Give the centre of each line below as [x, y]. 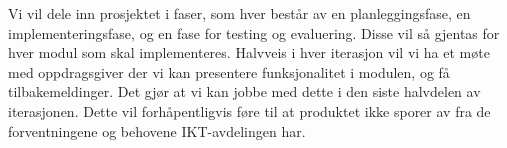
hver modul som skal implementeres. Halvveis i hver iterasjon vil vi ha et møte [249, 52]
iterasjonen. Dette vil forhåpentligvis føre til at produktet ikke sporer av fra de [249, 110]
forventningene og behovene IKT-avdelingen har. [157, 130]
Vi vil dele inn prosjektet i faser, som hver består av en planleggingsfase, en [239, 13]
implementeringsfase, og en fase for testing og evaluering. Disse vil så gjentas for [254, 32]
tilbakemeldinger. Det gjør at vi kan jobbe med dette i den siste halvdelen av [244, 91]
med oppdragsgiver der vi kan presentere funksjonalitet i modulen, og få [229, 71]
